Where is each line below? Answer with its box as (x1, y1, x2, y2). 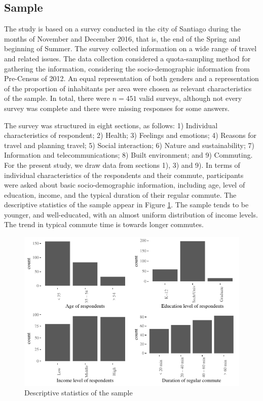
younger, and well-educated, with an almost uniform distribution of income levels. (4, 209, 258, 220)
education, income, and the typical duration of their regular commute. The (4, 189, 237, 200)
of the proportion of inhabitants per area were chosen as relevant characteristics (4, 83, 252, 93)
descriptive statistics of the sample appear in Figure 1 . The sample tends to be (4, 199, 249, 210)
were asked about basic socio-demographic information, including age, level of (4, 179, 245, 190)
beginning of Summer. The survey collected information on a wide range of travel (4, 43, 257, 54)
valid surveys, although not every (139, 93, 242, 103)
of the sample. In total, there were (4, 93, 110, 103)
